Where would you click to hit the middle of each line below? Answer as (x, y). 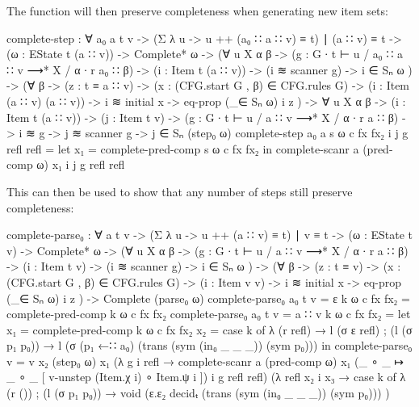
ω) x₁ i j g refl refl (81, 164)
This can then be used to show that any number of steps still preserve (180, 191)
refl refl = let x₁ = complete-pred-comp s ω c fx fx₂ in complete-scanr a (183, 148)
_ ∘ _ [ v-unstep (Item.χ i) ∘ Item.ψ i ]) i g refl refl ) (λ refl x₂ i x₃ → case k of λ (206, 377)
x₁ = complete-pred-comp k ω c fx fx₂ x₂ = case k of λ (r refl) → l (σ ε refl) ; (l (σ (209, 329)
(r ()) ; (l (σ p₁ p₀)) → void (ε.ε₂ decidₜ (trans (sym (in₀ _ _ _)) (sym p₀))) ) (198, 393)
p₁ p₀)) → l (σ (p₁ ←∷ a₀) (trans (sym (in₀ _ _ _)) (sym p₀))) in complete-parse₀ (209, 345)
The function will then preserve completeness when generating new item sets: (197, 10)
